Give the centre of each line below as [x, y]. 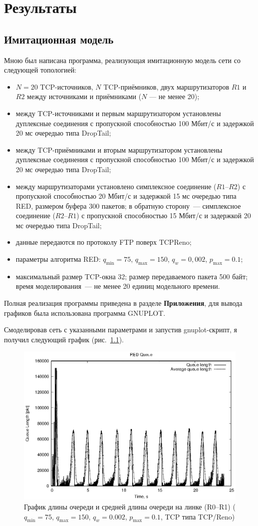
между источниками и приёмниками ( [84, 96]
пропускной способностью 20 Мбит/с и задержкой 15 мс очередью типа [126, 196]
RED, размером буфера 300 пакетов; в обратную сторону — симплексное [128, 205]
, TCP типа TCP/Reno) [198, 516]
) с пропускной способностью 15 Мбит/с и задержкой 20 [164, 215]
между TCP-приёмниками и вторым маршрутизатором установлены [119, 149]
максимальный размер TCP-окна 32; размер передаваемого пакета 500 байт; [132, 276]
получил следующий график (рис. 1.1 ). [64, 339]
